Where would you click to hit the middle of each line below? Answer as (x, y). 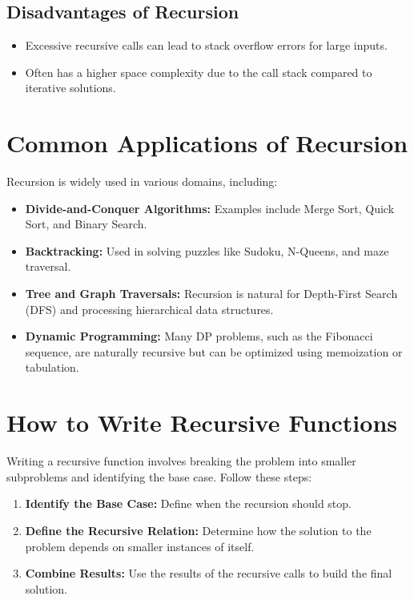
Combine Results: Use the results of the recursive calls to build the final (209, 573)
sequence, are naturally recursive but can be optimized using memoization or (214, 351)
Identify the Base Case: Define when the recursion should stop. (188, 503)
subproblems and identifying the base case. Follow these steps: (159, 476)
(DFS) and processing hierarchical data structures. (149, 309)
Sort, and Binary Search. (86, 224)
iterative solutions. (70, 88)
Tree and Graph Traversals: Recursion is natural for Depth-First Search (211, 294)
